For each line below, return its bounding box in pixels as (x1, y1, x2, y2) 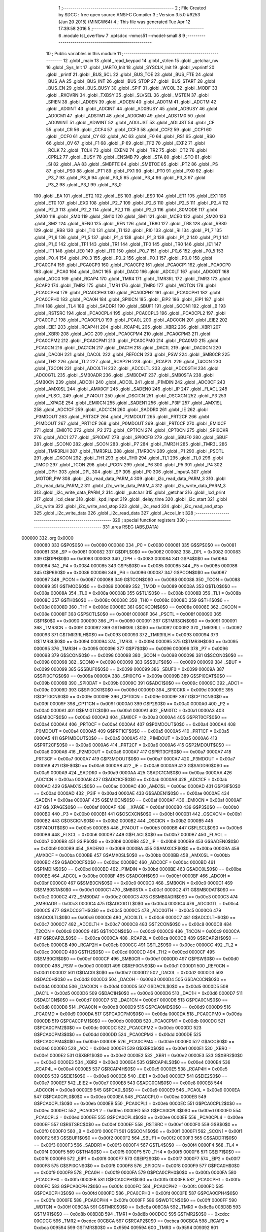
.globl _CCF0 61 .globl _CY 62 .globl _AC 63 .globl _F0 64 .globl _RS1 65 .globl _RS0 (46, 134, 215, 139)
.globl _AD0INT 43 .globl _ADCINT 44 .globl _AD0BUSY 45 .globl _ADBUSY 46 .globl (46, 106, 218, 112)
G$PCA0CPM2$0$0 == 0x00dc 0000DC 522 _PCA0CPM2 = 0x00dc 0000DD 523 (33, 1025, 202, 1031)
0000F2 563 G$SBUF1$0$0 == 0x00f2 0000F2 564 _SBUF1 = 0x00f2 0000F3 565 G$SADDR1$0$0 (33, 1135, 237, 1141)
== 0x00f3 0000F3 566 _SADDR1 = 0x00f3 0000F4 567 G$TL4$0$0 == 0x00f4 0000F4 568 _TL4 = (33, 1142, 239, 1148)
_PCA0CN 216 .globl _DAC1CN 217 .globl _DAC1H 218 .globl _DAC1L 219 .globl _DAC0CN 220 (33, 344, 221, 350)
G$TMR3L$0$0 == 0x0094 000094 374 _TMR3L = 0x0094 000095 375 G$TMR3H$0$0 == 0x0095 (33, 639, 238, 645)
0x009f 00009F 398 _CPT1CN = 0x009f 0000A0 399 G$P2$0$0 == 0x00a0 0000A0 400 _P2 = (33, 700, 230, 707)
